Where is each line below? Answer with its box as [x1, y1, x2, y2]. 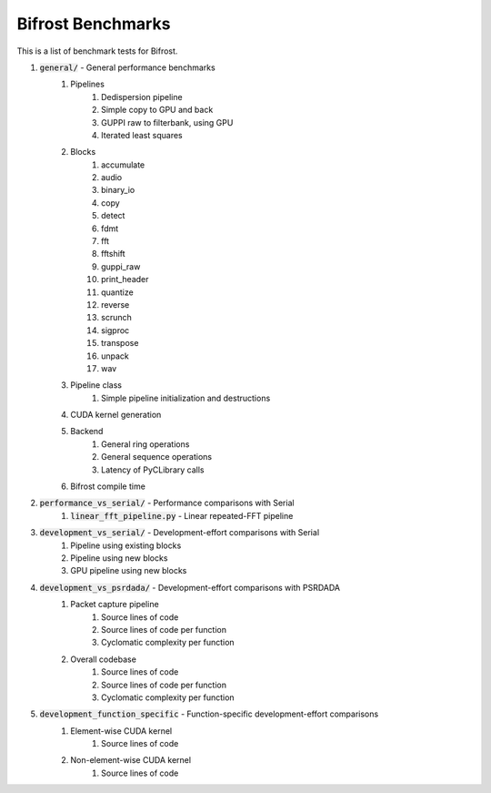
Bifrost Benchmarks [16, 14, 171, 34]
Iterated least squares [101, 129, 183, 140]
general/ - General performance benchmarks [39, 62, 215, 73]
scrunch [101, 312, 132, 323]
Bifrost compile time [70, 481, 145, 492]
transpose [101, 338, 139, 349]
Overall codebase [70, 654, 136, 665]
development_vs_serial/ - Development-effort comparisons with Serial [39, 527, 320, 538]
